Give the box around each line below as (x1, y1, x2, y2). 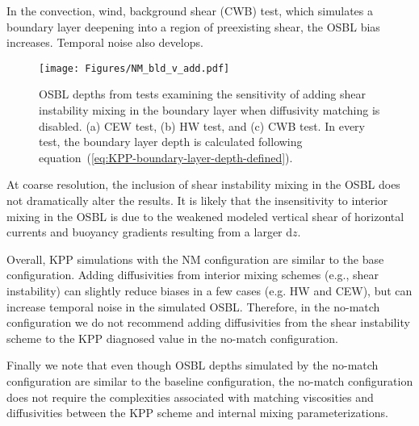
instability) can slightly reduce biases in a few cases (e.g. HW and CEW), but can (6, 282, 413, 299)
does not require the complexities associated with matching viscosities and (6, 388, 374, 405)
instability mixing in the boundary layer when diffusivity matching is (39, 102, 380, 119)
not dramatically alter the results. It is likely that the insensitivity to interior (6, 192, 388, 208)
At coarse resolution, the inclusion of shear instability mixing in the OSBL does (6, 176, 400, 193)
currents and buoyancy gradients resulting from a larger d (6, 223, 293, 240)
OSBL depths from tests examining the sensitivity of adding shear (39, 86, 366, 102)
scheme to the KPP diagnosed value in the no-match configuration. (6, 329, 338, 346)
